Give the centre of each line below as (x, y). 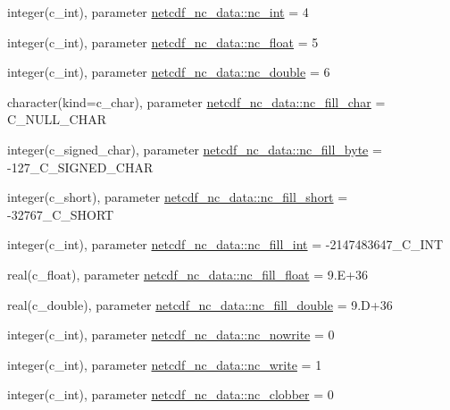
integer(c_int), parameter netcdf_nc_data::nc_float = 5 (163, 42)
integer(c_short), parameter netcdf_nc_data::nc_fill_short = (178, 197)
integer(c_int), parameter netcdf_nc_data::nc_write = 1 (165, 364)
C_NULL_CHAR (57, 119)
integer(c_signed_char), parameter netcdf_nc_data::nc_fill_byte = (195, 149)
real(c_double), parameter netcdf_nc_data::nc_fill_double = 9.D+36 (200, 304)
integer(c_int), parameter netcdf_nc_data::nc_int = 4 (158, 12)
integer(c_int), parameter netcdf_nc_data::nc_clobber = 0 (171, 394)
